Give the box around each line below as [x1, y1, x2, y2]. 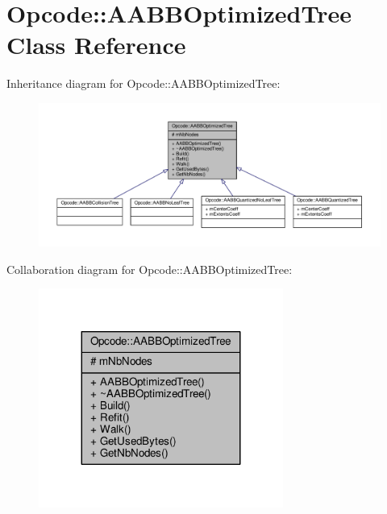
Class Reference [6, 28, 186, 61]
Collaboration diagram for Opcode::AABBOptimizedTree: [6, 260, 293, 277]
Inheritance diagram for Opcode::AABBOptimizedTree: [6, 75, 281, 92]
